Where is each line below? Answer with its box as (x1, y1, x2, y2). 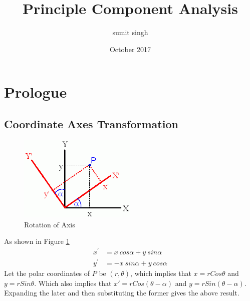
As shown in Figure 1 (4, 236, 70, 246)
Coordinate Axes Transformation (4, 116, 178, 131)
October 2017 (109, 44, 151, 54)
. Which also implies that (34, 277, 112, 288)
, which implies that (130, 267, 191, 278)
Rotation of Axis (24, 219, 75, 229)
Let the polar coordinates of (4, 267, 90, 278)
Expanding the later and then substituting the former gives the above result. (4, 287, 239, 298)
